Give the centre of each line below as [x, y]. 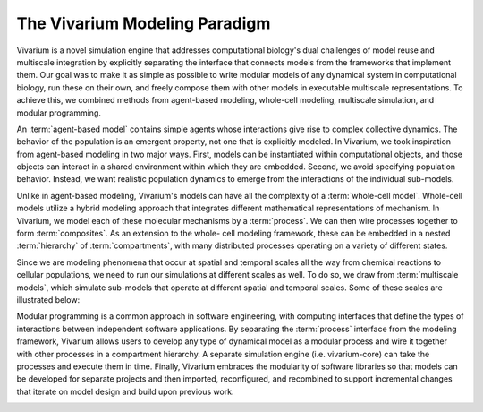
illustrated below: [48, 299]
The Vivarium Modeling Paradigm [144, 23]
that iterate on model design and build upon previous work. [125, 391]
